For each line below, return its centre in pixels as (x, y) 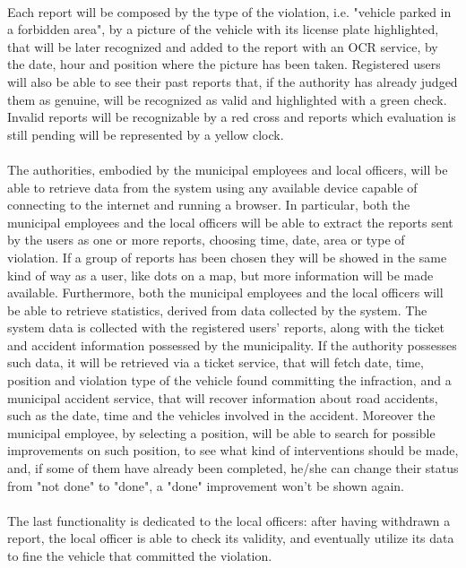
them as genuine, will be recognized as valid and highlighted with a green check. (227, 99)
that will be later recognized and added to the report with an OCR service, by (223, 46)
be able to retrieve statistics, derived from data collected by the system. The (217, 310)
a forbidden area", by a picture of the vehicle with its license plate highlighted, (223, 29)
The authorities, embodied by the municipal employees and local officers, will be (228, 169)
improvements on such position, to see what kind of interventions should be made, (233, 450)
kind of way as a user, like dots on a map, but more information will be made (220, 275)
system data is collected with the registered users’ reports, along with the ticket (226, 327)
